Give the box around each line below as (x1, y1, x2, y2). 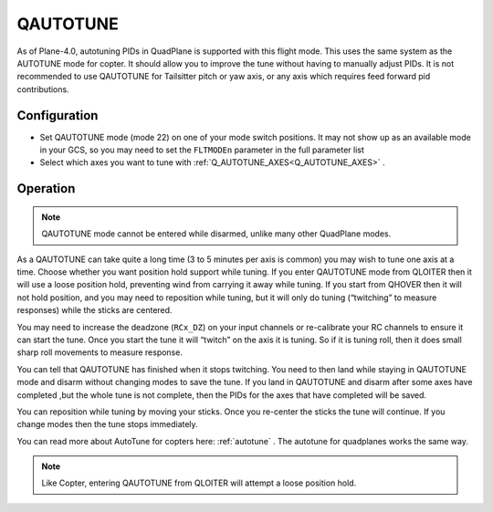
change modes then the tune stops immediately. (16, 419, 198, 430)
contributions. (16, 83, 69, 95)
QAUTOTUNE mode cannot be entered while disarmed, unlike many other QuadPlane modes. (41, 228, 392, 239)
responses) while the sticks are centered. (16, 305, 173, 316)
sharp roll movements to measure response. (16, 347, 183, 358)
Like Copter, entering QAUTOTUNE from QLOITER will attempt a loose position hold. (41, 477, 357, 488)
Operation (16, 181, 76, 196)
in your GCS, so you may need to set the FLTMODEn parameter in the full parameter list (39, 144, 365, 155)
